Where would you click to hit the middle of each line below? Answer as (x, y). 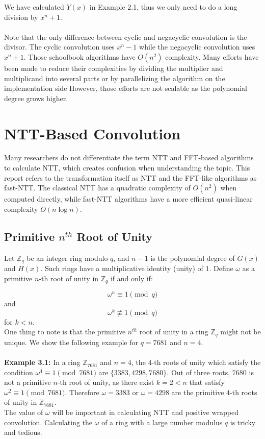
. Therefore (82, 392)
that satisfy (207, 382)
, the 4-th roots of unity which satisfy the (196, 362)
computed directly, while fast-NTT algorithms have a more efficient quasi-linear (128, 199)
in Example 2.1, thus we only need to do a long (163, 7)
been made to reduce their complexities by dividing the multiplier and (114, 68)
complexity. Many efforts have (212, 56)
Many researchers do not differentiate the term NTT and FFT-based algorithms (129, 157)
